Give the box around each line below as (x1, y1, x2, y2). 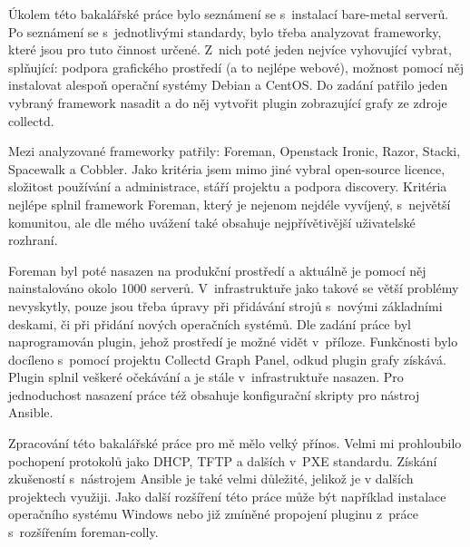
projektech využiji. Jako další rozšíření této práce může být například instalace (8, 486, 446, 505)
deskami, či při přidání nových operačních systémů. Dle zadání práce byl (8, 314, 411, 333)
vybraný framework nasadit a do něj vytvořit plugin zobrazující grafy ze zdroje (8, 93, 447, 112)
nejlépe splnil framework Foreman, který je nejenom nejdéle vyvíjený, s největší (8, 194, 451, 213)
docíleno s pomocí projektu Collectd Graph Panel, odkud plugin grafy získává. (8, 349, 446, 368)
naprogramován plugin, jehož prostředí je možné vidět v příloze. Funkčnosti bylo (8, 332, 458, 351)
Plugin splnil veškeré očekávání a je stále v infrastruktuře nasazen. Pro (8, 367, 404, 386)
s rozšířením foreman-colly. (8, 523, 159, 542)
